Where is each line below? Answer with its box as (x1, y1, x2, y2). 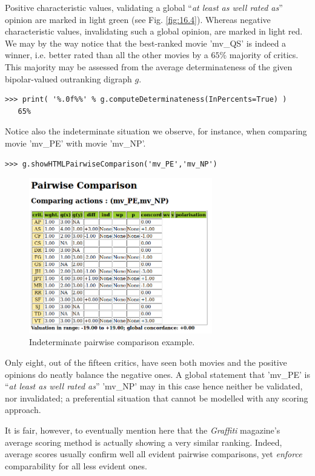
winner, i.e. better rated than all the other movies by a (5, 48, 208, 61)
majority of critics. (229, 48, 299, 61)
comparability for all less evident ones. (5, 459, 147, 472)
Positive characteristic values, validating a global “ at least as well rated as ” (5, 1, 283, 13)
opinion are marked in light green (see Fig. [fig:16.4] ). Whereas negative (5, 13, 271, 25)
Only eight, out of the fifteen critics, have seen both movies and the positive (5, 356, 287, 368)
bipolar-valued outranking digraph (5, 72, 132, 85)
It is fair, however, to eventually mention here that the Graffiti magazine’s (5, 423, 280, 436)
